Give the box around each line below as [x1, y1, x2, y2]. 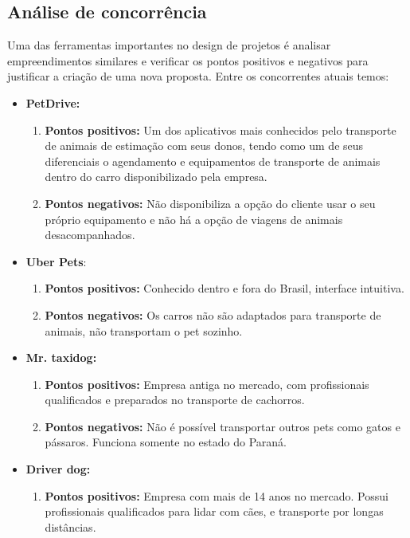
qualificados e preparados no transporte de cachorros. [45, 391, 305, 408]
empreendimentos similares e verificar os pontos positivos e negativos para [7, 52, 369, 69]
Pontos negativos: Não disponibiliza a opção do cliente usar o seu [45, 194, 376, 211]
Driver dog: [25, 461, 91, 477]
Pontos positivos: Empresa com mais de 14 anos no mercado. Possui [45, 487, 389, 504]
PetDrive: [25, 94, 80, 111]
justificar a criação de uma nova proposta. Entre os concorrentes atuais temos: [7, 68, 389, 84]
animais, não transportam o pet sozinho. [45, 322, 243, 339]
